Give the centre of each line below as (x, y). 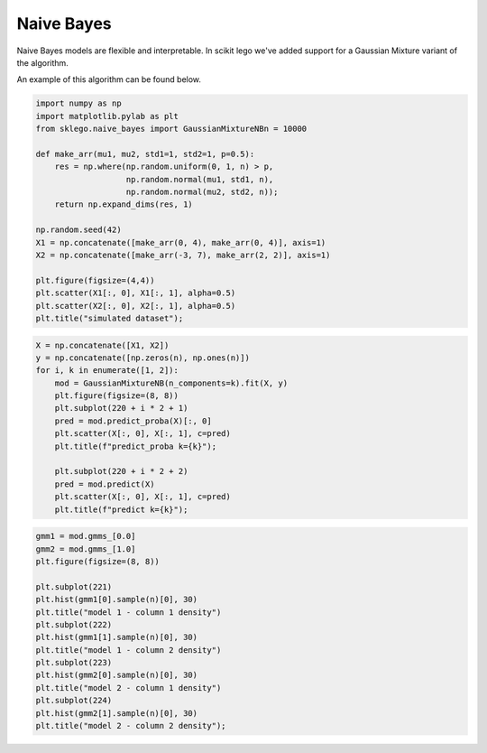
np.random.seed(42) (78, 230)
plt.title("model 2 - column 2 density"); (131, 726)
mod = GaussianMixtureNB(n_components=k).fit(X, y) (171, 383)
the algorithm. (43, 62)
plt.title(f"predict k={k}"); (121, 509)
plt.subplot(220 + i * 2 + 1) (121, 408)
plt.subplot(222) (74, 624)
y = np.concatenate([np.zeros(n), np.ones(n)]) (142, 358)
